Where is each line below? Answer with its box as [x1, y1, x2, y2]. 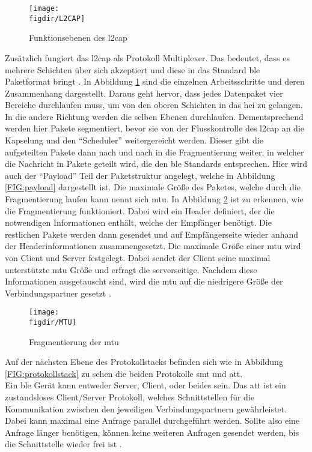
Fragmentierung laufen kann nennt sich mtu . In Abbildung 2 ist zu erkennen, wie [5, 193, 304, 205]
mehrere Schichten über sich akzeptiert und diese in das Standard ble [5, 63, 260, 76]
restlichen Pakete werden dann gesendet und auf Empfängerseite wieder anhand [5, 228, 299, 240]
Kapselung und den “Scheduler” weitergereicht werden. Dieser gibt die [5, 134, 263, 146]
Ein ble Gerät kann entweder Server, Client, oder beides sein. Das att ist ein [5, 379, 286, 391]
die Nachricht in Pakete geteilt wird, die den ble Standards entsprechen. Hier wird [5, 157, 308, 170]
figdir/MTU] [29, 318, 76, 327]
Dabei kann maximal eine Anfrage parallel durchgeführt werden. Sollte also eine [5, 414, 300, 427]
